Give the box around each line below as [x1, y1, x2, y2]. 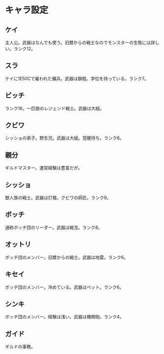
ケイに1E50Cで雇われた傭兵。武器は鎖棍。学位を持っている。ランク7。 [5, 75, 149, 81]
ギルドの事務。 [5, 344, 35, 350]
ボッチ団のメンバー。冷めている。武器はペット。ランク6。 [5, 284, 124, 290]
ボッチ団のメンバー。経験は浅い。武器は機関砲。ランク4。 [5, 314, 124, 320]
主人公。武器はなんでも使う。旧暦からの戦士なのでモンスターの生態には [5, 40, 151, 45]
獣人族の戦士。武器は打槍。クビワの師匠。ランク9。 [5, 195, 111, 201]
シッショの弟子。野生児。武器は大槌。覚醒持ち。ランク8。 [5, 135, 124, 141]
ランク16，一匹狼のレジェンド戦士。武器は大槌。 [5, 105, 105, 111]
